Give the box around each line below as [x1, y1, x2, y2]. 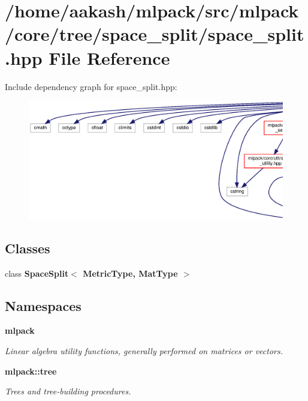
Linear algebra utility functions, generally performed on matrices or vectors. [5, 344, 283, 357]
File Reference [49, 45, 170, 70]
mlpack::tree [5, 364, 57, 377]
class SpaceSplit [5, 267, 69, 279]
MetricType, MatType [83, 267, 178, 279]
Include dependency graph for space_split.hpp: [5, 80, 177, 92]
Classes [5, 238, 50, 257]
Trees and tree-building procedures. [5, 385, 131, 397]
